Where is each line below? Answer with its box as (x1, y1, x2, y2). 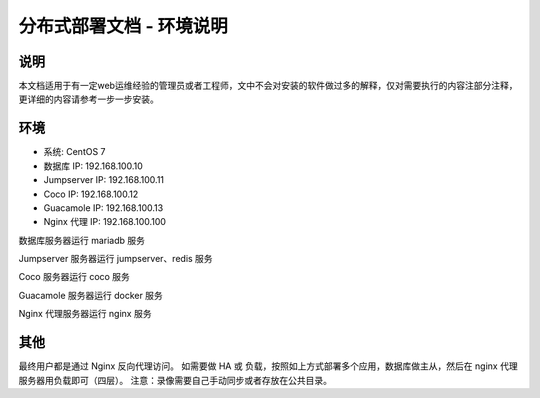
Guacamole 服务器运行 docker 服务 (18, 289, 164, 301)
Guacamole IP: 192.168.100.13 (43, 201, 164, 214)
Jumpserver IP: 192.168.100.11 (43, 174, 165, 186)
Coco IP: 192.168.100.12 (43, 188, 139, 200)
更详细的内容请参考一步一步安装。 (18, 93, 159, 105)
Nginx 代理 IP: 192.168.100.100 (43, 216, 167, 228)
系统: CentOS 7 (43, 146, 106, 158)
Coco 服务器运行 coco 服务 (18, 271, 130, 283)
